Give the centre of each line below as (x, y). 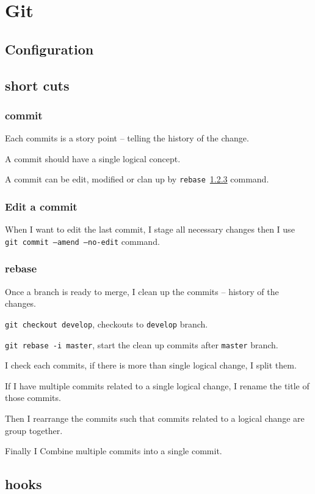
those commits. (33, 398)
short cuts (37, 85)
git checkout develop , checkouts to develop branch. (107, 324)
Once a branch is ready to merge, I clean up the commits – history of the (142, 291)
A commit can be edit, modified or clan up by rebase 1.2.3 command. (137, 179)
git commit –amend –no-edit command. (82, 241)
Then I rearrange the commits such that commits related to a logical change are (155, 418)
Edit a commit (41, 206)
